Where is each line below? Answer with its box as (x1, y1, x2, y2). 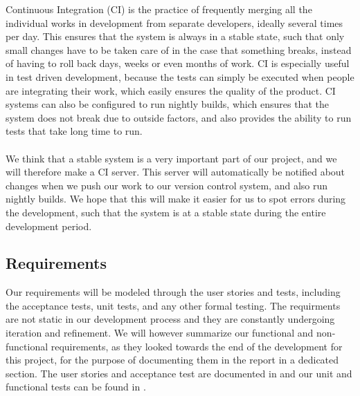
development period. (6, 218, 92, 233)
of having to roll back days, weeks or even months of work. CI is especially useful (6, 56, 350, 70)
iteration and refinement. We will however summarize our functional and (6, 326, 314, 340)
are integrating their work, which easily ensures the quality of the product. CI (6, 83, 336, 97)
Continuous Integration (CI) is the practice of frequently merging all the (6, 2, 312, 16)
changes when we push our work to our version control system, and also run (6, 178, 328, 192)
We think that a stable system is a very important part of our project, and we (6, 151, 337, 165)
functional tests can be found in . (6, 379, 146, 394)
